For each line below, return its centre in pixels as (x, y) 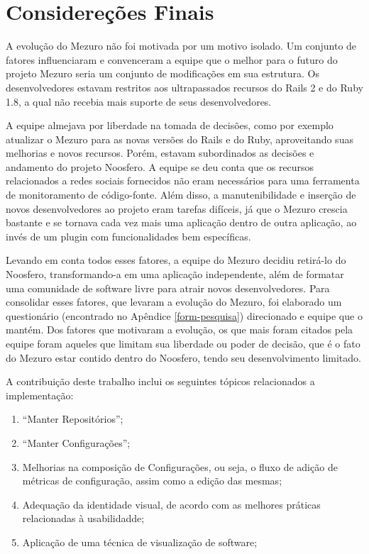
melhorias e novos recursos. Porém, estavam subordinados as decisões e (160, 153)
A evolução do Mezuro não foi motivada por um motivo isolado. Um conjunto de (181, 46)
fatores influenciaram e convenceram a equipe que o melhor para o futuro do (172, 59)
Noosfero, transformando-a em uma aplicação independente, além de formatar (175, 274)
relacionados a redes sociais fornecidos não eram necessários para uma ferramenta (183, 181)
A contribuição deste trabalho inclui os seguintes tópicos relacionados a (160, 381)
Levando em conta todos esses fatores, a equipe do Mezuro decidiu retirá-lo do (176, 260)
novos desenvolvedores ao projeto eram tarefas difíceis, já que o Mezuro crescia (177, 208)
